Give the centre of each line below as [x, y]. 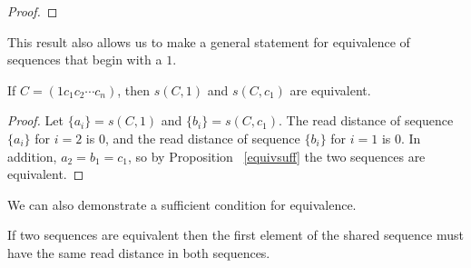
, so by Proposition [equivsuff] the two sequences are [277, 156]
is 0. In [401, 138]
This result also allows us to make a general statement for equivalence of [209, 41]
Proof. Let [35, 120]
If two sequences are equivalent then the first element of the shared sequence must [235, 235]
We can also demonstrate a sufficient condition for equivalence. [182, 204]
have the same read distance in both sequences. [139, 252]
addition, [32, 156]
